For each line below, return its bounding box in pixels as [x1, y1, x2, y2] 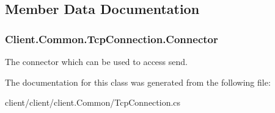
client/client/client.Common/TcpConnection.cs [5, 96, 181, 109]
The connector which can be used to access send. [5, 55, 188, 67]
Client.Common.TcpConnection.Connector [5, 31, 218, 46]
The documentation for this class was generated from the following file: [5, 75, 271, 88]
